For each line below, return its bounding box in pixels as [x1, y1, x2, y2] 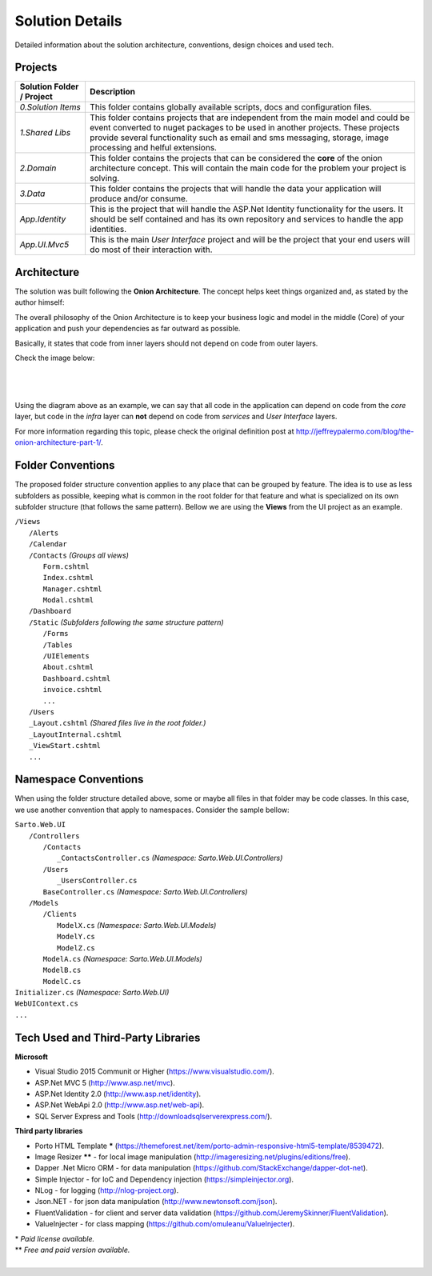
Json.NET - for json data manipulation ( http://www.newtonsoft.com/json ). [34, 1197, 278, 1206]
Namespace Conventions [14, 773, 144, 786]
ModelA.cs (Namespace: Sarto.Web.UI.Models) [42, 954, 203, 963]
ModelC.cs [42, 977, 82, 986]
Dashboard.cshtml [42, 674, 111, 683]
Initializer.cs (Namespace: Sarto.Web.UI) [14, 988, 170, 998]
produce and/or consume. [89, 193, 188, 204]
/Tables [42, 640, 74, 650]
